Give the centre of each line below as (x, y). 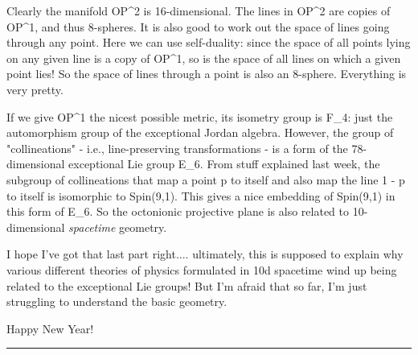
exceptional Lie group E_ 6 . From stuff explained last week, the (224, 164)
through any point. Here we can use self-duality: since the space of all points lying (209, 42)
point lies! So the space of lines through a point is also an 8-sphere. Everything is (207, 74)
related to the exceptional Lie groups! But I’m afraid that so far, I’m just (187, 285)
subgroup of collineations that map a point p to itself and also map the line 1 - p (206, 179)
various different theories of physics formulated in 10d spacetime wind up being (202, 269)
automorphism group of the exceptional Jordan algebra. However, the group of (200, 132)
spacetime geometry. (118, 227)
